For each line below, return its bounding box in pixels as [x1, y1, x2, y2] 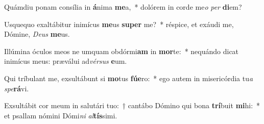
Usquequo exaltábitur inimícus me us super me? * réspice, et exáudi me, [4, 18, 234, 29]
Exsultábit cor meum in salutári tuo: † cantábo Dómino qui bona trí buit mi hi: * [4, 100, 260, 111]
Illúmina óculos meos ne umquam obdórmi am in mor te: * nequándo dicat [4, 45, 239, 56]
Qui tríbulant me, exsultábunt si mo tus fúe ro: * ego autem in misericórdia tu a [4, 72, 253, 83]
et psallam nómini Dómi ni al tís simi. [4, 110, 117, 120]
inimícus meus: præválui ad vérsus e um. [4, 56, 127, 66]
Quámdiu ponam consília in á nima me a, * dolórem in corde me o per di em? [4, 2, 242, 12]
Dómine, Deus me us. [4, 29, 70, 39]
